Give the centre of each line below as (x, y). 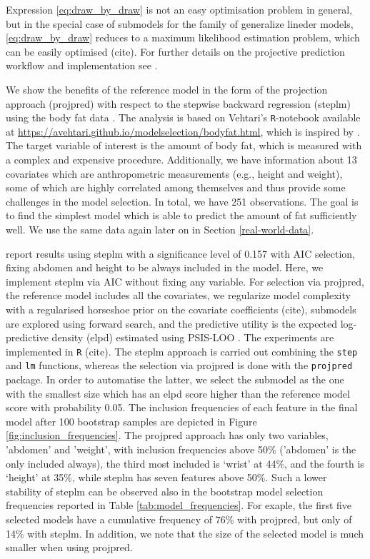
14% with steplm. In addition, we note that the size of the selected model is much (185, 533)
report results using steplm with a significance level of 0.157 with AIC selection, (180, 253)
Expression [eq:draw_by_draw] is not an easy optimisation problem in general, (179, 9)
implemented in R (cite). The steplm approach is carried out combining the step (182, 351)
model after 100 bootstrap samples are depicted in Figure (131, 421)
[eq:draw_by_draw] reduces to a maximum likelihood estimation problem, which (183, 37)
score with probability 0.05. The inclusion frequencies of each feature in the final (182, 407)
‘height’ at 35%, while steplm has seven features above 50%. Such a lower (166, 477)
